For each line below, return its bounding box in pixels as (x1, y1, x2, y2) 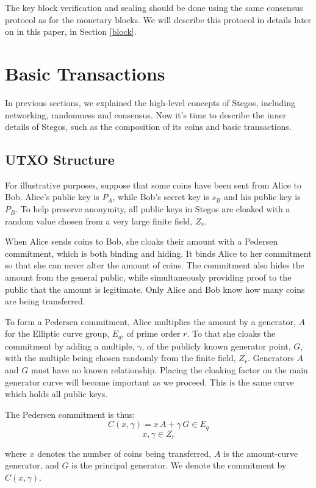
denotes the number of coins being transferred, (37, 447, 212, 459)
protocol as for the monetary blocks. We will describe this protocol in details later (5, 13, 312, 26)
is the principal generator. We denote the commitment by (71, 459, 287, 472)
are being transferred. (5, 295, 85, 307)
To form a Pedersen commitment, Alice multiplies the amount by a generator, (5, 315, 296, 328)
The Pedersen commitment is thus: (5, 407, 135, 420)
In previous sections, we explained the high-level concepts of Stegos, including (5, 96, 296, 109)
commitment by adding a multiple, (5, 339, 135, 352)
